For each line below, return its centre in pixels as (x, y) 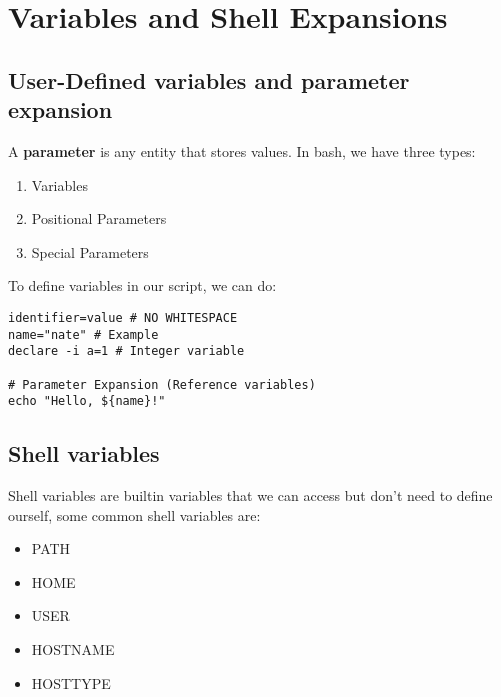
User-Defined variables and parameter (209, 79)
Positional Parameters (99, 218)
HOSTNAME (73, 649)
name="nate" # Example (83, 334)
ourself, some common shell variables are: (134, 514)
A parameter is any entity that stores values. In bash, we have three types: (242, 150)
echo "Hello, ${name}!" (87, 401)
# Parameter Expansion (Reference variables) (162, 384)
